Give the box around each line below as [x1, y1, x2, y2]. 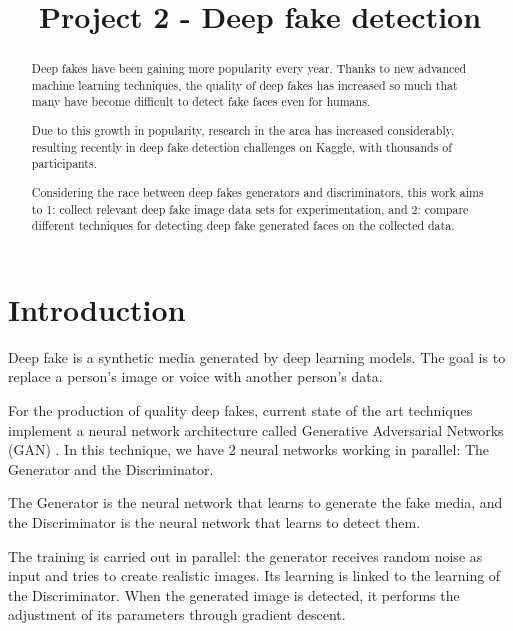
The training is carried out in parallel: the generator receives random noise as [8, 545, 483, 566]
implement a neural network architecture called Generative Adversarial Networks [8, 419, 504, 440]
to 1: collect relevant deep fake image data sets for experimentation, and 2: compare [31, 200, 469, 217]
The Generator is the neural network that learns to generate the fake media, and [8, 492, 503, 513]
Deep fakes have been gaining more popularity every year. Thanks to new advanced [31, 60, 467, 77]
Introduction [8, 288, 186, 329]
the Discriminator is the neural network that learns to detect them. [8, 511, 421, 532]
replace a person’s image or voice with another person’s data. [8, 366, 383, 387]
